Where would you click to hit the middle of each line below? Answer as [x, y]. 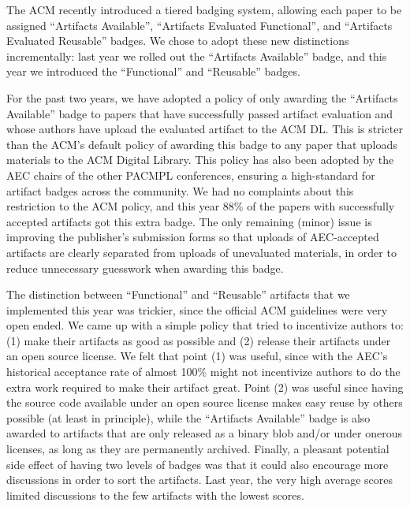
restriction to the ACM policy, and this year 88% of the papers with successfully [201, 206]
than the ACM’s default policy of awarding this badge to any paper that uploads [202, 144]
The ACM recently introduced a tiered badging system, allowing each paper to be [204, 9]
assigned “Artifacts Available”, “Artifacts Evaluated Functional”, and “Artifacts [199, 25]
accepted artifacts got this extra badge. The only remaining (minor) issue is [189, 221]
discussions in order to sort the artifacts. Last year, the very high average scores [199, 480]
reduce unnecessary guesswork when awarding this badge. [145, 268]
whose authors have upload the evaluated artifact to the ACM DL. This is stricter [205, 129]
